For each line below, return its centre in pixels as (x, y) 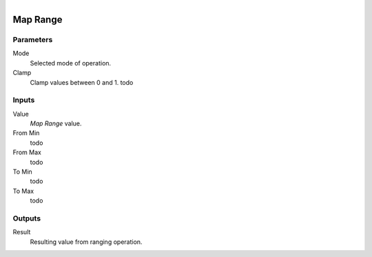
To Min (22, 172)
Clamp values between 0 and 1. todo (82, 82)
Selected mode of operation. (71, 63)
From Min (26, 133)
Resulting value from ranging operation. (86, 242)
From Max (27, 152)
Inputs (24, 100)
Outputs (27, 218)
